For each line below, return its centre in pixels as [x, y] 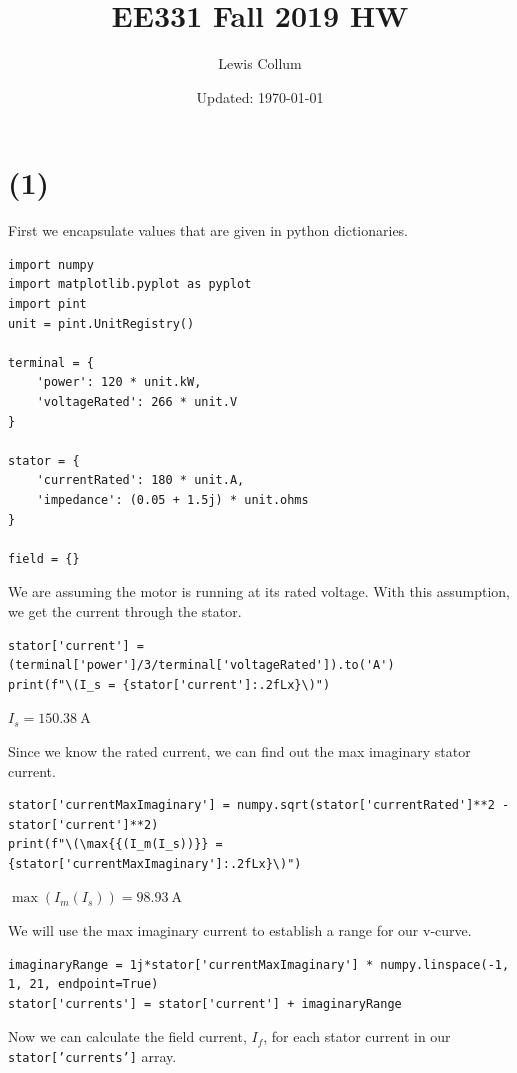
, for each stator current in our [357, 1036]
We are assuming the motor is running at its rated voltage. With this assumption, [259, 591]
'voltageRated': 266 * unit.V [137, 402]
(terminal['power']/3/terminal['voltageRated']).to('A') [201, 665]
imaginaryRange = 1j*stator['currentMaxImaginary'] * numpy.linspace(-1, [259, 964]
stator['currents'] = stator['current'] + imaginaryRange [205, 1003]
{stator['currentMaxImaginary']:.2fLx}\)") [155, 863]
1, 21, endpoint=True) [83, 984]
